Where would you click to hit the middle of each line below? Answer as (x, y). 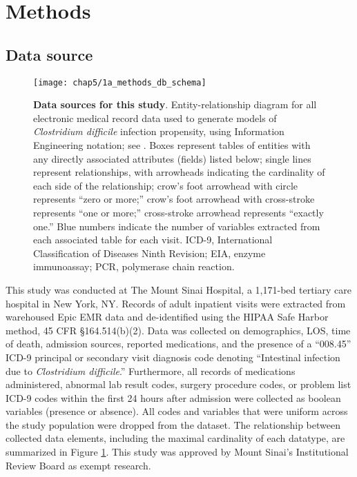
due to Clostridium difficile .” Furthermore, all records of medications (151, 371)
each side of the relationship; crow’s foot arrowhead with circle (166, 185)
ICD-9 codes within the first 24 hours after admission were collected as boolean (173, 397)
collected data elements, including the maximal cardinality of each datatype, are (175, 438)
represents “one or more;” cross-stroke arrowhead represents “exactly (178, 212)
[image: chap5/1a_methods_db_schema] (120, 82)
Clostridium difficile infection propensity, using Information (159, 131)
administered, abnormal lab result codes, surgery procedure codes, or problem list (178, 384)
